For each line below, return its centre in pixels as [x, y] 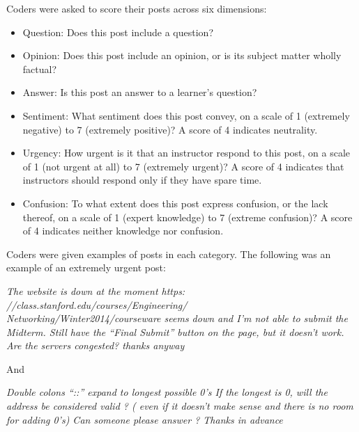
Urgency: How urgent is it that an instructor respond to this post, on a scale [186, 153]
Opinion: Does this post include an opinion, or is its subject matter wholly [182, 55]
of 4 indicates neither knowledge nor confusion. [123, 231]
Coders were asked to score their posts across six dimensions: [137, 8]
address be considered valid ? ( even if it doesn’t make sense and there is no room [180, 406]
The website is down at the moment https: [96, 290]
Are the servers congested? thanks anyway [96, 345]
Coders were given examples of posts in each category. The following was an [169, 254]
